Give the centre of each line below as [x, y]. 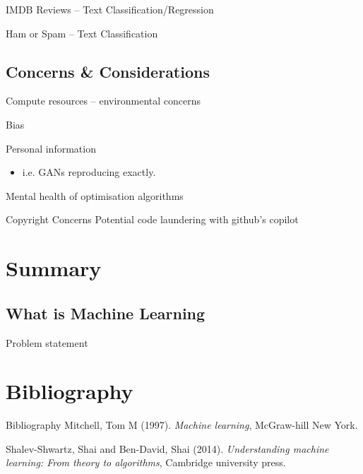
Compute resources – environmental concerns [103, 101]
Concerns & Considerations [108, 71]
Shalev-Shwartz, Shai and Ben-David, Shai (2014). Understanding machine [167, 448]
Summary [54, 268]
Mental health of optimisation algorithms [95, 195]
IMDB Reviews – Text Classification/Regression [110, 9]
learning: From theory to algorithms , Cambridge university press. [146, 462]
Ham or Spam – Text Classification [82, 33]
